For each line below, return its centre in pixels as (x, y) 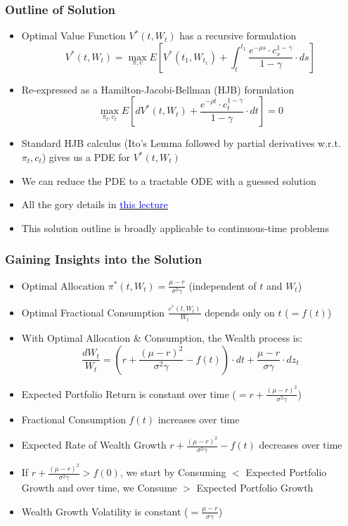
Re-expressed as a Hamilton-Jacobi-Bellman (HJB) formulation (158, 89)
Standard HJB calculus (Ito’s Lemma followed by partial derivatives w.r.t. (181, 143)
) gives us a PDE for (86, 157)
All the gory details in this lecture (95, 204)
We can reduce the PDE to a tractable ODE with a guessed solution (169, 180)
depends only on (240, 312)
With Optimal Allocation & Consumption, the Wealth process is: (162, 338)
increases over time (199, 419)
